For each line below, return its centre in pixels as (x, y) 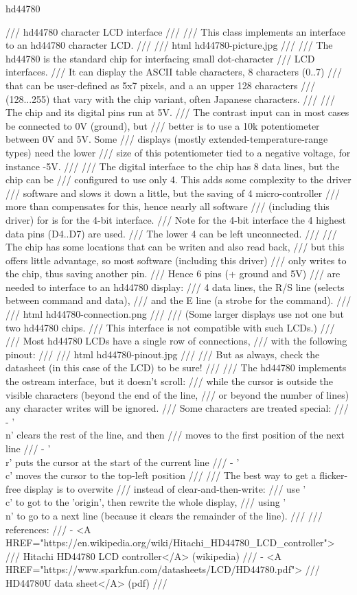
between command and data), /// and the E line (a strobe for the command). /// (178, 300)
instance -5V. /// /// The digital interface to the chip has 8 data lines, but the (173, 166)
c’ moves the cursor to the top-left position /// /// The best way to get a (161, 475)
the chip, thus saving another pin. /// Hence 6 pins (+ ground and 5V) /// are (173, 273)
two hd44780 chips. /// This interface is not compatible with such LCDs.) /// (170, 327)
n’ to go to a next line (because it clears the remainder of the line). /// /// (164, 515)
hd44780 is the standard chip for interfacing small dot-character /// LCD (160, 58)
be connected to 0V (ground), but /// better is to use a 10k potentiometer (163, 125)
